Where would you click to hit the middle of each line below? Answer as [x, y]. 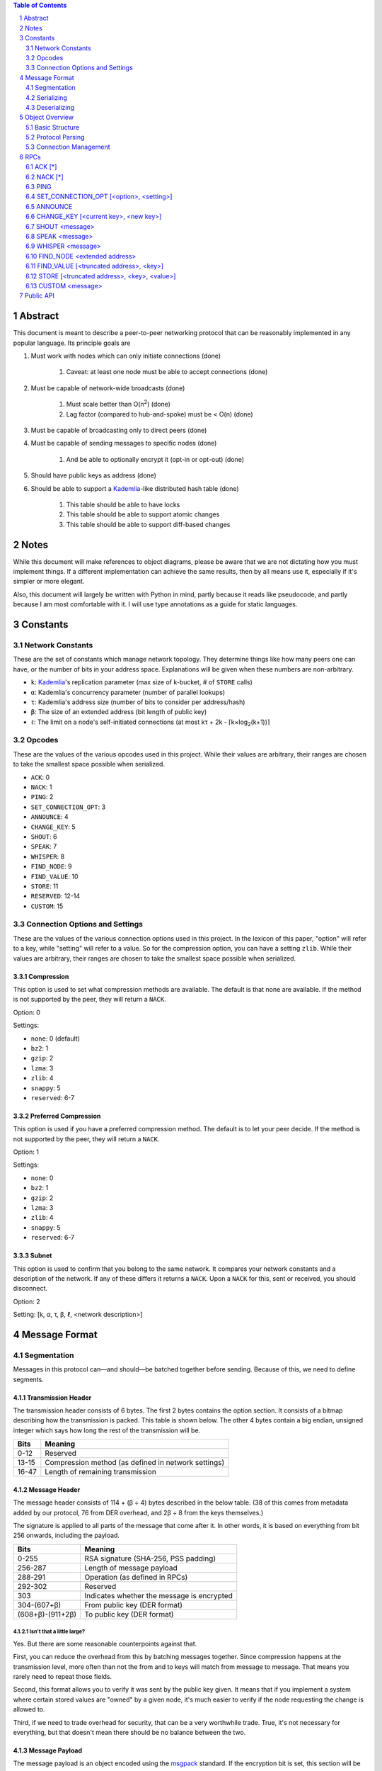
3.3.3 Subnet [33, 1256]
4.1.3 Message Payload [48, 1750]
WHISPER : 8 [48, 856]
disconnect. [30, 1289]
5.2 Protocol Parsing [55, 137]
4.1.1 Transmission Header [52, 1397]
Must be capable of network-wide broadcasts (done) [108, 388]
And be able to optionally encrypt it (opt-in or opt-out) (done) [155, 459]
